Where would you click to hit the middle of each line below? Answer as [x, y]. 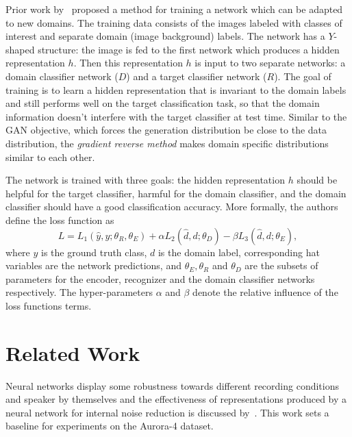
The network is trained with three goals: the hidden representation [145, 180]
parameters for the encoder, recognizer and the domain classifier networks [160, 278]
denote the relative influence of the [265, 292]
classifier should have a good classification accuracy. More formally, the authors [172, 207]
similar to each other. [50, 157]
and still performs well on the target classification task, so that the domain [163, 103]
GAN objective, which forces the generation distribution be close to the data [166, 130]
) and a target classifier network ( [197, 76]
